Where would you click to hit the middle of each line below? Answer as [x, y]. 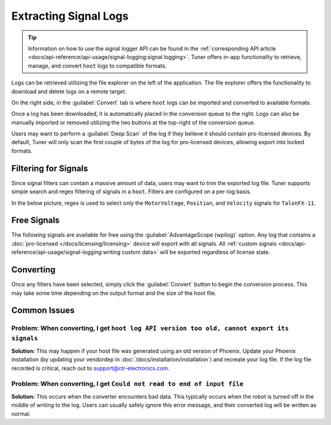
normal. [21, 413]
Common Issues [43, 311]
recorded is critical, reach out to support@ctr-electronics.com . [90, 368]
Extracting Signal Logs [70, 16]
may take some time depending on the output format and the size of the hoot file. [114, 293]
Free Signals [36, 220]
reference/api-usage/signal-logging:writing [66, 252]
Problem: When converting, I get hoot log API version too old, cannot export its [150, 328]
